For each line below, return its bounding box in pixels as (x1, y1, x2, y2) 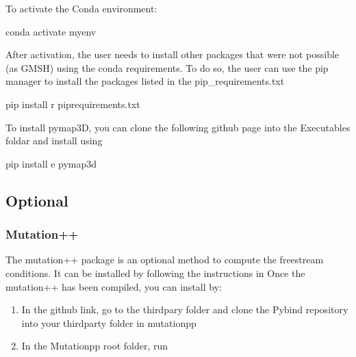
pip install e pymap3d (5, 156, 97, 170)
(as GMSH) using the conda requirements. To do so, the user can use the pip (5, 60, 329, 75)
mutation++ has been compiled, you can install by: (5, 279, 222, 293)
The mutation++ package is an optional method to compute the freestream (5, 252, 324, 267)
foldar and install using (5, 133, 103, 148)
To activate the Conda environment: (5, 1, 157, 15)
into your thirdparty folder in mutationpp (21, 315, 196, 330)
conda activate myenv (5, 24, 97, 38)
